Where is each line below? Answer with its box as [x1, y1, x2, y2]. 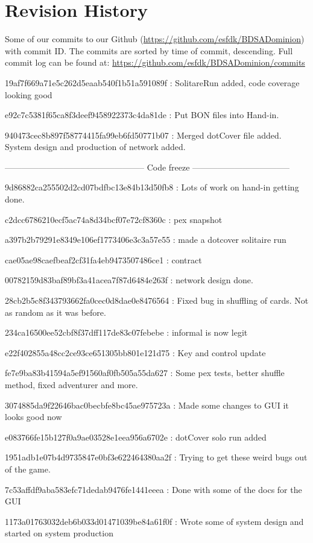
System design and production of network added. [5, 140, 186, 153]
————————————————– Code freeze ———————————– [5, 160, 290, 173]
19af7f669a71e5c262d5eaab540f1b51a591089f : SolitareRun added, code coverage [5, 76, 300, 89]
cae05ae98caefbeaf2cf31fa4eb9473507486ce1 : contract [5, 253, 202, 266]
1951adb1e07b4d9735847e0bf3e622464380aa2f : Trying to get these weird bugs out [5, 451, 308, 463]
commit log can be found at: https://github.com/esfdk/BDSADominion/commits [5, 56, 305, 69]
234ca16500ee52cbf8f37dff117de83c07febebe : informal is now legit [5, 326, 248, 339]
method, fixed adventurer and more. [5, 378, 138, 391]
